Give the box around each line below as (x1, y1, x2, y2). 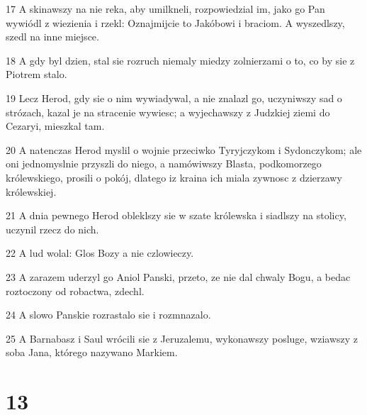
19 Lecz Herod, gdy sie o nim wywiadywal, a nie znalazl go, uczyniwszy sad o (6, 90, 342, 105)
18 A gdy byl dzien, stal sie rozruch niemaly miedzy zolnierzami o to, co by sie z (6, 52, 355, 67)
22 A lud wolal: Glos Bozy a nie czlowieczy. (6, 245, 194, 260)
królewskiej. (6, 184, 57, 199)
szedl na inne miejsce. (6, 29, 99, 44)
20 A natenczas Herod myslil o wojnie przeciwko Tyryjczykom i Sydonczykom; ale (6, 142, 362, 157)
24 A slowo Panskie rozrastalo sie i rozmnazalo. (6, 307, 211, 322)
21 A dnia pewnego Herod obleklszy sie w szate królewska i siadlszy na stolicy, (6, 208, 346, 223)
